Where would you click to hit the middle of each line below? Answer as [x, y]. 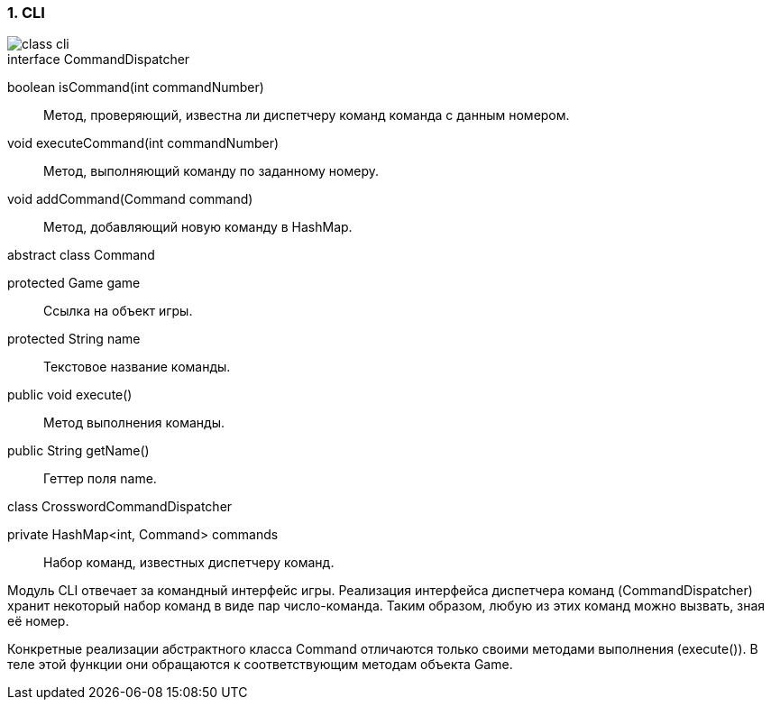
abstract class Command [81, 255]
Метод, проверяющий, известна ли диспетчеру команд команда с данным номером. [307, 115]
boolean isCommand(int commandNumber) [136, 87]
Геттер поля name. [100, 479]
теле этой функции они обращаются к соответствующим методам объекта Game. [260, 665]
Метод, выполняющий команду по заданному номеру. [211, 171]
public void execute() [70, 395]
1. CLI [26, 13]
